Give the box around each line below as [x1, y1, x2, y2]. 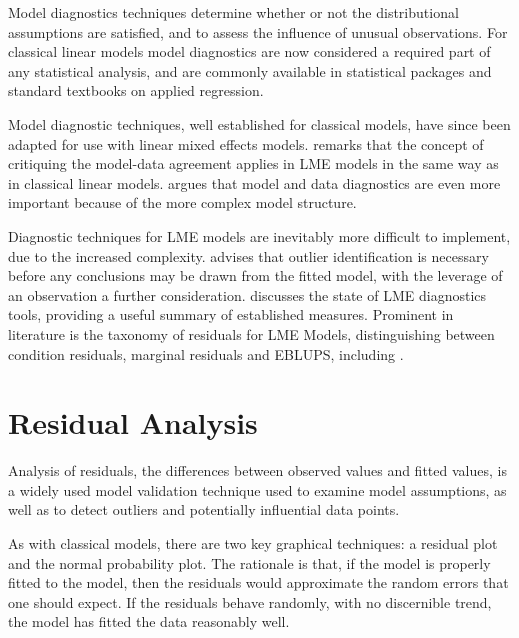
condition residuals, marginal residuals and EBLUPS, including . [8, 343, 404, 364]
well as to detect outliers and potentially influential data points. [8, 499, 400, 520]
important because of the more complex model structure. [8, 192, 357, 213]
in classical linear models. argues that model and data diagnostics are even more [8, 172, 501, 193]
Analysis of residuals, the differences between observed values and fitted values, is [8, 460, 507, 481]
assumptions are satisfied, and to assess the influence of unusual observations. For [8, 21, 508, 42]
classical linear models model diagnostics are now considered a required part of [8, 41, 491, 62]
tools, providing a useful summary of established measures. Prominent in [8, 304, 454, 325]
